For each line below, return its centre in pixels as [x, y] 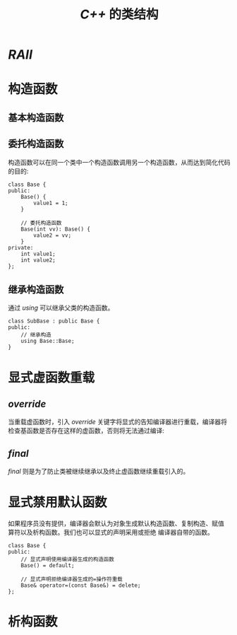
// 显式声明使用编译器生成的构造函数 [68, 559]
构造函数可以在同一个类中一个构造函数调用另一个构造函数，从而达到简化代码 [119, 162]
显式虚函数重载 [51, 377]
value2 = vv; [53, 235]
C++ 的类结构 [119, 14]
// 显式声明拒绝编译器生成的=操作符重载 [72, 579]
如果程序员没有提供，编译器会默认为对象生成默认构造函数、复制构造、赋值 [116, 523]
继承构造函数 [36, 290]
